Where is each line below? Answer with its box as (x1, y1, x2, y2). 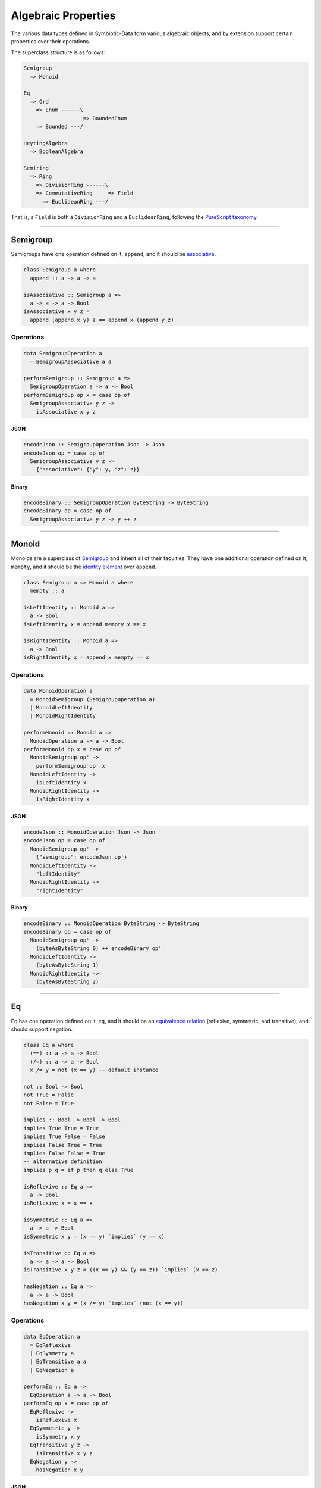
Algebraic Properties (11, 9, 116, 22)
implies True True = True (23, 1125, 99, 1131)
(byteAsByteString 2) (36, 979, 99, 985)
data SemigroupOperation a (23, 350, 102, 357)
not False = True (23, 1100, 74, 1106)
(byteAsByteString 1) (36, 962, 99, 968)
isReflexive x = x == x (23, 1200, 93, 1206)
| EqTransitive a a (30, 1358, 87, 1365)
